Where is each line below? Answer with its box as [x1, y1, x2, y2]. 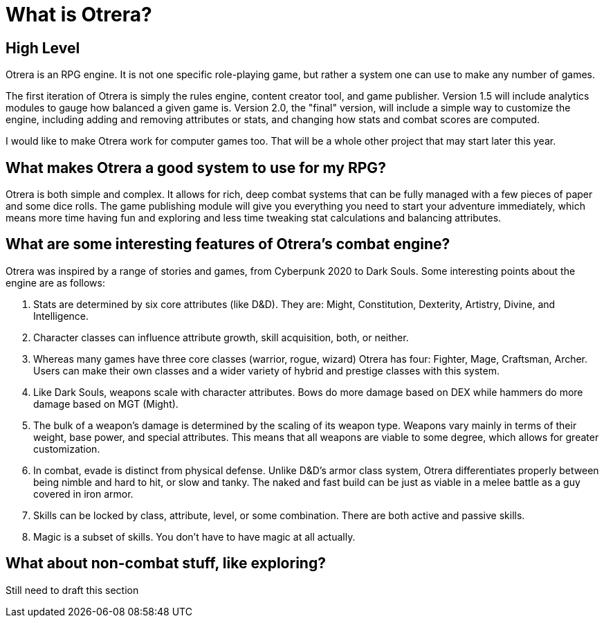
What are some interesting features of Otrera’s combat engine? [6, 235, 450, 253]
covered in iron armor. [33, 487, 134, 500]
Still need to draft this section [6, 584, 139, 596]
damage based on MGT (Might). [33, 397, 179, 410]
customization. [33, 442, 100, 455]
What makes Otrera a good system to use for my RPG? [6, 159, 386, 177]
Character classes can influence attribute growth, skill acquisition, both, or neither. [33, 331, 409, 343]
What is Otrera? [6, 3, 152, 26]
